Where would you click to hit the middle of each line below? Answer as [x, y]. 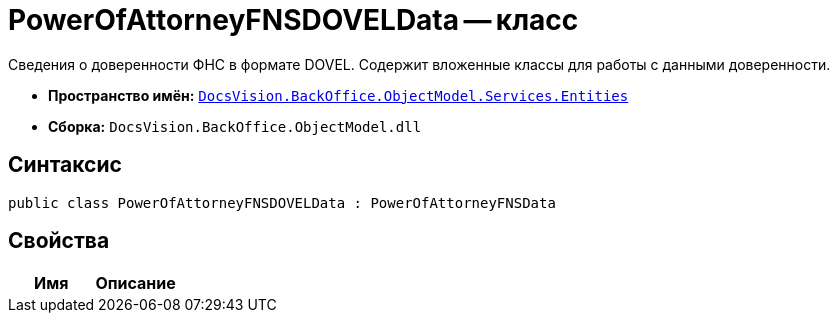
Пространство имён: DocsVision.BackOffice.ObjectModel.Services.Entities [338, 95]
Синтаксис [65, 165]
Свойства [59, 241]
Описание [135, 283]
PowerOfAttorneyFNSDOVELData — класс [293, 20]
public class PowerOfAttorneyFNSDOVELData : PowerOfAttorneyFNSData [282, 202]
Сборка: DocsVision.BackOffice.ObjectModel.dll [235, 126]
